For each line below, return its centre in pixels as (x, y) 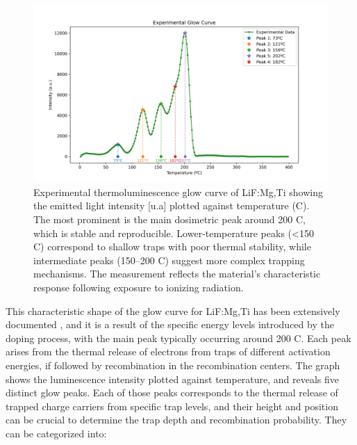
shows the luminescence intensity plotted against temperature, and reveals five (173, 379)
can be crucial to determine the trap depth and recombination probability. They (176, 420)
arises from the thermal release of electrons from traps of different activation (168, 351)
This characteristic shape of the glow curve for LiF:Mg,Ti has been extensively (173, 310)
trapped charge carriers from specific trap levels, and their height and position (172, 406)
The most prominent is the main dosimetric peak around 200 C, (169, 219)
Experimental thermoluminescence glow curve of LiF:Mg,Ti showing (178, 192)
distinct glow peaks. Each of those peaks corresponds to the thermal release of (172, 393)
